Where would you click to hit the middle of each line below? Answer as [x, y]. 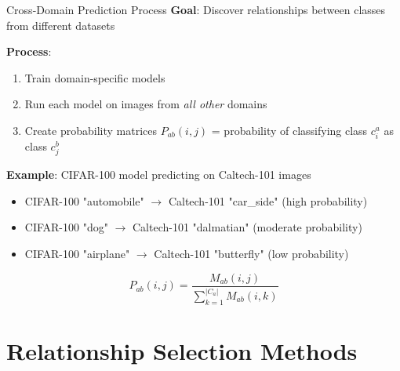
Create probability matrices [91, 130]
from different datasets [61, 25]
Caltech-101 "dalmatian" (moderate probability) [247, 227]
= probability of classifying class [289, 130]
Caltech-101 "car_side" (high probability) [268, 200]
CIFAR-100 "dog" [66, 227]
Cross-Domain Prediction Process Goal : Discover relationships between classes [196, 9]
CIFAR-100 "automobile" [84, 200]
